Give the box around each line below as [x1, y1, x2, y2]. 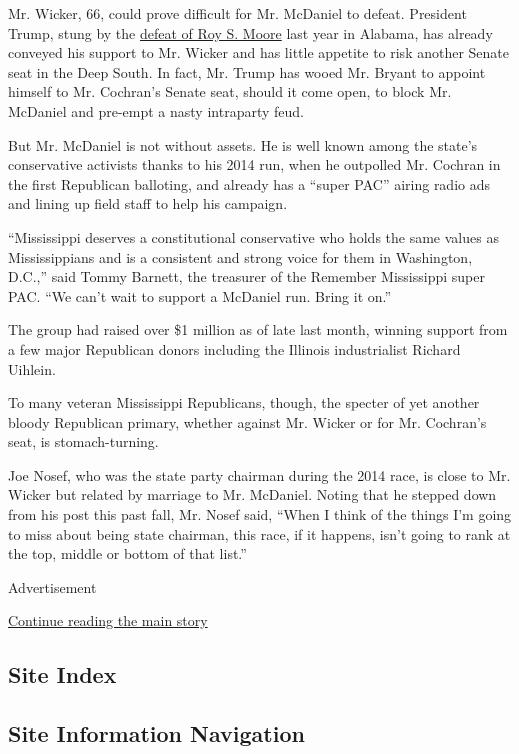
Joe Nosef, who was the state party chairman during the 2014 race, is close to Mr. [8, 464, 511, 485]
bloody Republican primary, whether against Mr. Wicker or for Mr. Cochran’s [8, 411, 487, 432]
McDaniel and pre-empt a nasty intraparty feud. [8, 100, 304, 121]
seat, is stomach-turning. [8, 431, 159, 452]
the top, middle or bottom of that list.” [8, 543, 247, 564]
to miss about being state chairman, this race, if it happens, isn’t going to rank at [8, 523, 511, 544]
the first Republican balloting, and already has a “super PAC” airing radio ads [8, 173, 491, 194]
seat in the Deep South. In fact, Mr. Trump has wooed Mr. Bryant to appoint [8, 61, 486, 82]
